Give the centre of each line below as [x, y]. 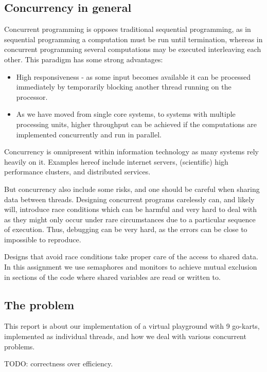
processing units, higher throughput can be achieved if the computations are [136, 124]
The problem [39, 304]
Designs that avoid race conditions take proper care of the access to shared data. [131, 256]
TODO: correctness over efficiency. [59, 364]
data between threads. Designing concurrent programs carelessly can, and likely [129, 199]
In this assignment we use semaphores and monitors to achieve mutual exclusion [131, 267]
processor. [32, 96]
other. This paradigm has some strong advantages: [84, 59]
